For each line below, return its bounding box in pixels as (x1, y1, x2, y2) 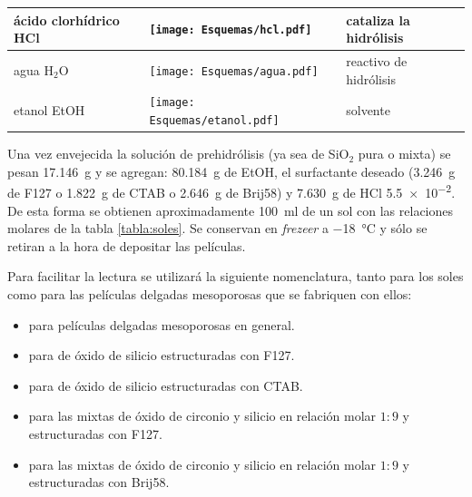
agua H (14, 60, 54, 79)
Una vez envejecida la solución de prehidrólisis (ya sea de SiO (7, 144, 349, 163)
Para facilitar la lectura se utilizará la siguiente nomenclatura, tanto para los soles (7, 267, 464, 286)
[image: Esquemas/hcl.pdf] (149, 24, 312, 37)
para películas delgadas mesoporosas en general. (28, 315, 295, 334)
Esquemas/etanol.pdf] (149, 114, 280, 128)
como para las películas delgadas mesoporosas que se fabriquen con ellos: (7, 285, 412, 303)
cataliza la (346, 10, 410, 29)
